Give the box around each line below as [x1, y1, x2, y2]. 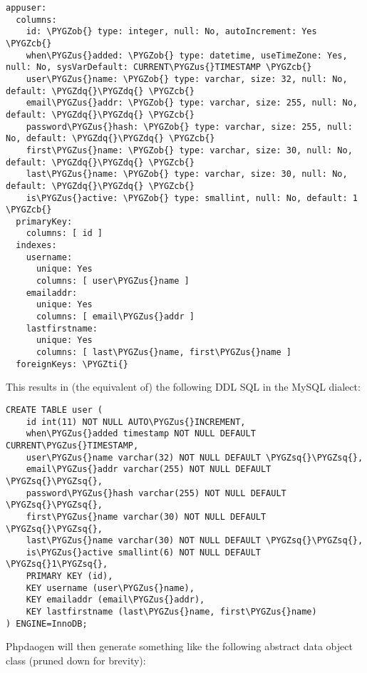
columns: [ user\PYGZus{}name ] [36, 276, 190, 287]
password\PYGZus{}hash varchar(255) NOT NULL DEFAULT [26, 488, 286, 498]
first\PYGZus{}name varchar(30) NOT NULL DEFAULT [26, 511, 267, 522]
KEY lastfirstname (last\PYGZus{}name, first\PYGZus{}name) [26, 607, 317, 617]
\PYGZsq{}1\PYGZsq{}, [6, 559, 108, 570]
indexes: [16, 240, 57, 251]
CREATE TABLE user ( [6, 404, 103, 415]
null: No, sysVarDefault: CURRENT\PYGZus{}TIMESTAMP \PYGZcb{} [6, 62, 312, 73]
